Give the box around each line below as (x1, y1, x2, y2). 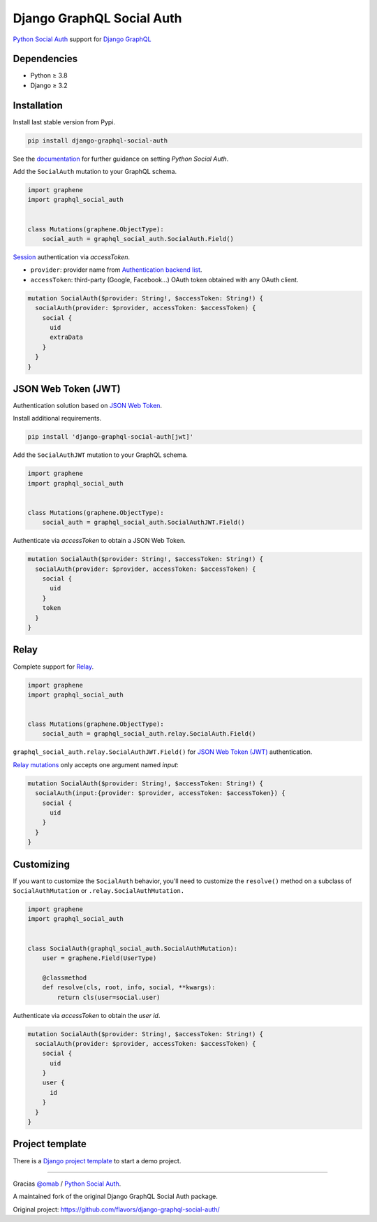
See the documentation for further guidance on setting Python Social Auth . (13, 154, 229, 163)
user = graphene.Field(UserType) (42, 954, 157, 962)
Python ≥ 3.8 (30, 71, 68, 80)
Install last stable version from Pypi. (13, 117, 115, 126)
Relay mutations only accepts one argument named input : (13, 760, 179, 769)
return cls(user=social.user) (57, 993, 161, 1001)
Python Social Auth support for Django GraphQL (13, 35, 151, 43)
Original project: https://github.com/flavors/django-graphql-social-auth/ (13, 1205, 220, 1214)
